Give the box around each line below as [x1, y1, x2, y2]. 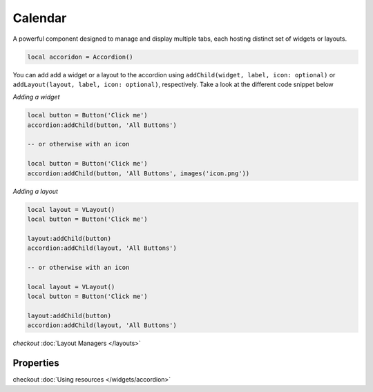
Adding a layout [12, 187, 59, 195]
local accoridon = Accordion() [27, 52, 134, 61]
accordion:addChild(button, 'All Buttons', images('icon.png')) [27, 169, 250, 177]
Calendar [12, 10, 67, 26]
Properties [12, 357, 59, 369]
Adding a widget [12, 93, 60, 101]
